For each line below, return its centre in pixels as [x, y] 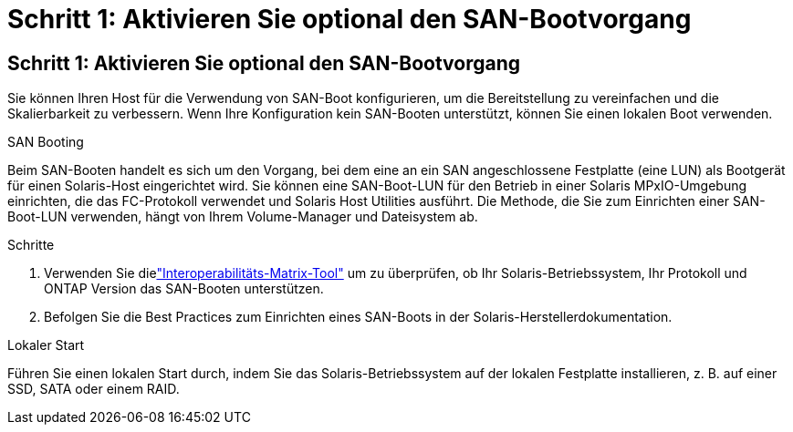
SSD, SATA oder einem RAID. [94, 389]
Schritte [31, 245]
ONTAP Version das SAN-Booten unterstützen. [184, 289]
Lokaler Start [46, 345]
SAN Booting [46, 142]
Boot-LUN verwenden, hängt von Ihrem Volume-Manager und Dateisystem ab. [243, 217]
